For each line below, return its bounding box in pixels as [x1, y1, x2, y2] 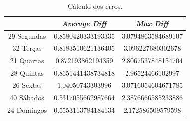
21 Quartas [10, 55, 44, 66]
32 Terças [12, 43, 42, 53]
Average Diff [62, 18, 107, 28]
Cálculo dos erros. [67, 1, 123, 11]
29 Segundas [8, 31, 46, 41]
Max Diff [136, 18, 168, 28]
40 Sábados [10, 92, 44, 102]
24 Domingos [7, 104, 47, 115]
